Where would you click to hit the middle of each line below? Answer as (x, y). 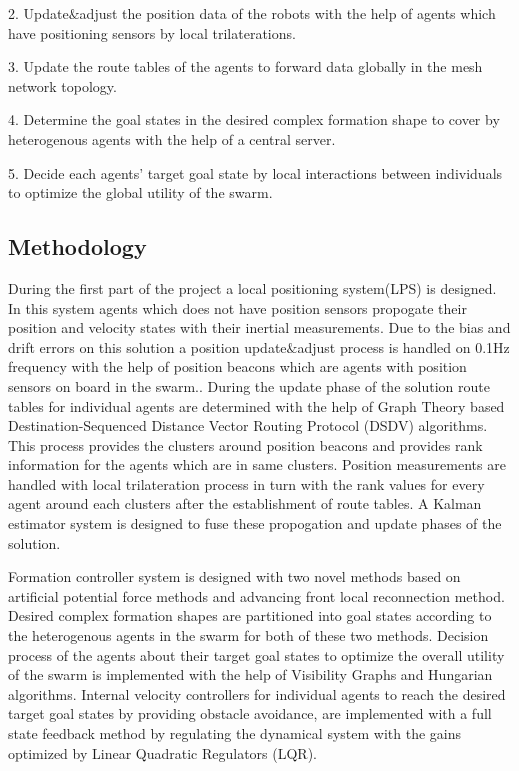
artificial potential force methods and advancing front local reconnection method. (256, 595)
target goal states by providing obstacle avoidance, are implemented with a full (250, 713)
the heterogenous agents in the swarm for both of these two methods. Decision (248, 635)
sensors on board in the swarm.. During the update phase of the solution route (249, 385)
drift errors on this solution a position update (147, 346)
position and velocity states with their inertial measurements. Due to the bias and (259, 327)
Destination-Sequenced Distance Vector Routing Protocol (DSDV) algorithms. (248, 425)
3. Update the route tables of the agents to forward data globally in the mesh (245, 66)
